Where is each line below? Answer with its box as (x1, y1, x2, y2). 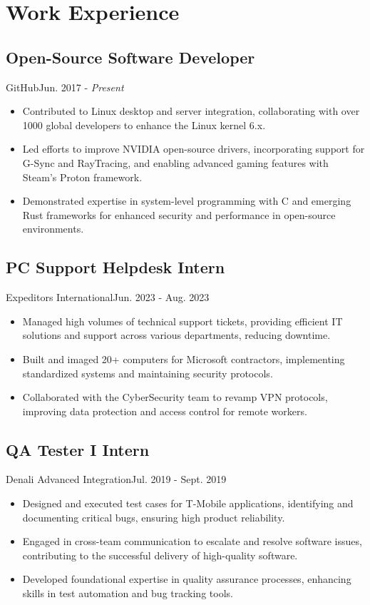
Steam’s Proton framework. (22, 169, 143, 184)
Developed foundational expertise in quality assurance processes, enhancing (22, 571, 351, 586)
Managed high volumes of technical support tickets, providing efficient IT (22, 313, 343, 328)
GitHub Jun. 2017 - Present (6, 79, 124, 94)
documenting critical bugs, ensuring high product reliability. (22, 509, 285, 524)
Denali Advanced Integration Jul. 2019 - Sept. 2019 (6, 472, 227, 487)
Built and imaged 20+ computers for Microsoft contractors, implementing (22, 351, 345, 366)
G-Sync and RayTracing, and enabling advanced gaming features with (22, 155, 329, 170)
